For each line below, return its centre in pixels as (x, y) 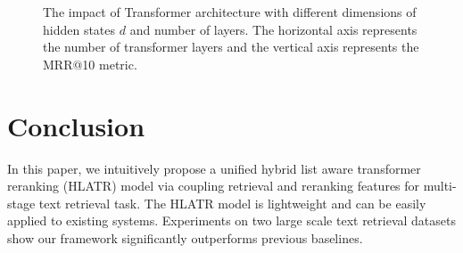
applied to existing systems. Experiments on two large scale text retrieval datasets (231, 220)
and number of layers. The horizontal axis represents (273, 29)
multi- (440, 186)
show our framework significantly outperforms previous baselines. (185, 237)
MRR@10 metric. (90, 64)
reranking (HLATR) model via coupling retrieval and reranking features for (214, 186)
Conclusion (76, 125)
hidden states (79, 29)
